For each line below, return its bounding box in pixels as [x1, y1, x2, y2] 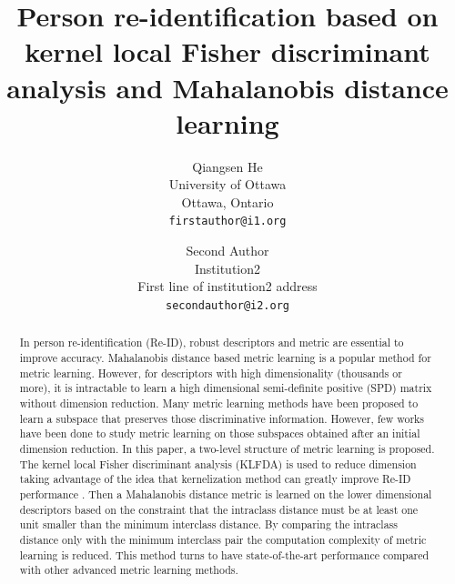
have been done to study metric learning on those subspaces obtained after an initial [19, 426, 420, 441]
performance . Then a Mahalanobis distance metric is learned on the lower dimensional [19, 486, 432, 501]
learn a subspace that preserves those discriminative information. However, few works [19, 410, 425, 426]
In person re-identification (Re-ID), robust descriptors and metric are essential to [19, 335, 404, 350]
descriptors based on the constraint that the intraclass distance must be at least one [19, 501, 419, 517]
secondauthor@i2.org [165, 298, 290, 312]
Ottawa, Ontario [181, 192, 274, 211]
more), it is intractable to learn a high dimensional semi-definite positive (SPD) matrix [19, 380, 432, 396]
